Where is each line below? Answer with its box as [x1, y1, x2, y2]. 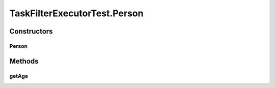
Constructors [9, 27, 53, 36]
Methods [9, 56, 39, 66]
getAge [9, 72, 28, 79]
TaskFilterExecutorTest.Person [9, 8, 144, 19]
